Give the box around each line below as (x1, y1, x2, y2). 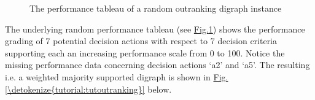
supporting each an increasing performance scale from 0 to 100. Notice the (5, 46, 285, 59)
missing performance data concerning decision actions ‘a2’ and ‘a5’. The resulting (5, 58, 310, 71)
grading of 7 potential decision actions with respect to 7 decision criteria (5, 34, 278, 47)
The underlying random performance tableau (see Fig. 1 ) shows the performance (5, 22, 305, 35)
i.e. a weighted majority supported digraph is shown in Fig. (5, 70, 228, 83)
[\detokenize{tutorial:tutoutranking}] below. (5, 82, 172, 95)
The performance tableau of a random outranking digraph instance (29, 2, 282, 14)
